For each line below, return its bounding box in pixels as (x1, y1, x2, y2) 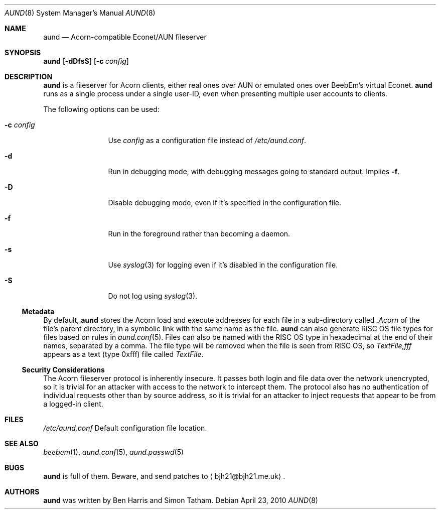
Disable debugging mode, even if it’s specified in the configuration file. (108, 198, 342, 207)
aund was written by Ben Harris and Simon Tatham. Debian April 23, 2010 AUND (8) (43, 496, 318, 504)
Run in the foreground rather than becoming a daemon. (108, 229, 290, 238)
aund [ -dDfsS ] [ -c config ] (43, 57, 129, 65)
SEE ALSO (5, 439, 39, 448)
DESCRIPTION (5, 72, 53, 81)
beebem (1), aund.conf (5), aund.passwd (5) (43, 448, 184, 456)
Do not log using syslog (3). (108, 292, 198, 300)
